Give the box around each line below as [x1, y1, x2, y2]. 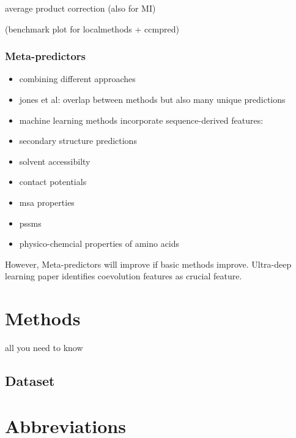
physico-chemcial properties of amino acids [19, 237, 180, 250]
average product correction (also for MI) [5, 2, 156, 14]
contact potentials [19, 175, 87, 188]
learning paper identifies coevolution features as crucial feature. [5, 270, 242, 282]
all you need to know [5, 341, 83, 354]
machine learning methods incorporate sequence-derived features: [19, 113, 264, 126]
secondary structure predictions [19, 134, 137, 147]
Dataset [5, 371, 55, 390]
